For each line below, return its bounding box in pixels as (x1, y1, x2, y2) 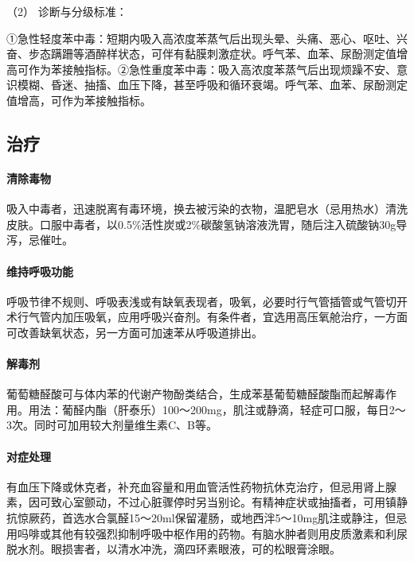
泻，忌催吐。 (6, 231, 73, 248)
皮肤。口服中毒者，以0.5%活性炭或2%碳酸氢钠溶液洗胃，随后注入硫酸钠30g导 (6, 215, 408, 232)
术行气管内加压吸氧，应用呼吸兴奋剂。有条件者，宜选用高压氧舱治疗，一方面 (6, 308, 408, 325)
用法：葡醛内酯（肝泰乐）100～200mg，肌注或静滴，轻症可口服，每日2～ (28, 401, 406, 417)
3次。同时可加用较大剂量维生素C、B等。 (6, 417, 218, 433)
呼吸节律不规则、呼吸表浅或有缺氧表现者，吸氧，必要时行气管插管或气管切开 (6, 293, 408, 309)
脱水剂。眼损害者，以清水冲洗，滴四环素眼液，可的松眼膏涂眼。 (6, 541, 341, 557)
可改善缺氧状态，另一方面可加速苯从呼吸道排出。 (6, 324, 263, 340)
